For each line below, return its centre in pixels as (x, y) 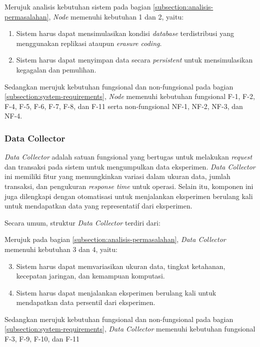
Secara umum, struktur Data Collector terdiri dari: (82, 222)
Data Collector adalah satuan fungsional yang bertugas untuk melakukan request (128, 157)
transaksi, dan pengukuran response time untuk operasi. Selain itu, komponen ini (129, 186)
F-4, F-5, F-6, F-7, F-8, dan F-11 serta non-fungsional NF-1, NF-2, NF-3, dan (124, 106)
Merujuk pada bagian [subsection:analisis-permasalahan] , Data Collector (115, 239)
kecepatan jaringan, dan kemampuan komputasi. (90, 276)
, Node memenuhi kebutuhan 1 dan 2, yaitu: (116, 16)
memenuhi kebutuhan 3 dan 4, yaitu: (61, 249)
